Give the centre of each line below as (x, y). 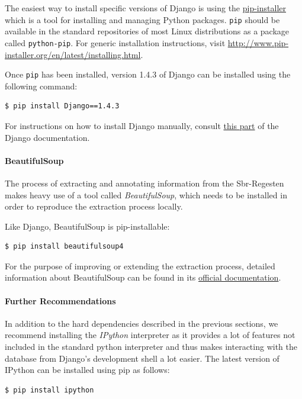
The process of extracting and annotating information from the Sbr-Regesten (144, 183)
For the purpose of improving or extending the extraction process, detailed (140, 266)
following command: (41, 86)
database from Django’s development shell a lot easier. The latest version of (142, 358)
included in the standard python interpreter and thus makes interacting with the (151, 347)
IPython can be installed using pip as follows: (87, 370)
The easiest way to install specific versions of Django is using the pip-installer (145, 8)
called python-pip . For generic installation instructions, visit (115, 42)
